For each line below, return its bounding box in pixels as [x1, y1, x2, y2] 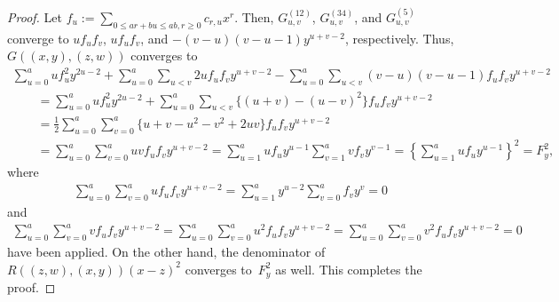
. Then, [234, 7, 274, 26]
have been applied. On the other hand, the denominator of [7, 242, 326, 261]
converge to [7, 28, 69, 47]
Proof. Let [7, 7, 62, 26]
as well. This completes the [275, 259, 422, 278]
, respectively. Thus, [344, 28, 454, 47]
